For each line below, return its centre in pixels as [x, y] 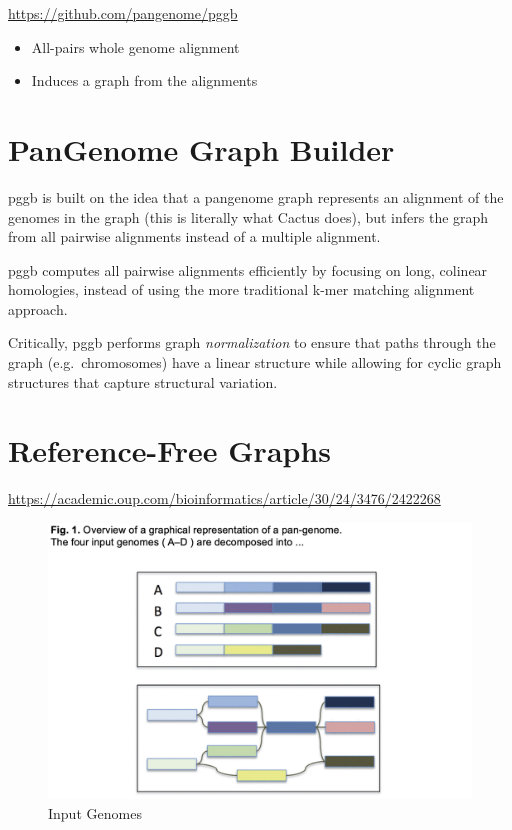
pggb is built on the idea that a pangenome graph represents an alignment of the [256, 196]
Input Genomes [95, 812]
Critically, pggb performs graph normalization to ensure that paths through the [252, 342]
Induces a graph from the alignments [144, 80]
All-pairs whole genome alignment [135, 46]
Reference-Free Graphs [170, 450]
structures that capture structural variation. [143, 381]
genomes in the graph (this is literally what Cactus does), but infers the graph [248, 216]
